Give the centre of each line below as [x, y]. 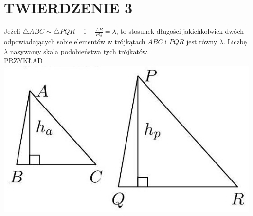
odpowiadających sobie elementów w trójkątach [75, 41]
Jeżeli [12, 31]
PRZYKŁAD [23, 61]
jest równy [202, 41]
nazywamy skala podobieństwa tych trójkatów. [80, 51]
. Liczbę [235, 41]
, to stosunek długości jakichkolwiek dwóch [180, 31]
